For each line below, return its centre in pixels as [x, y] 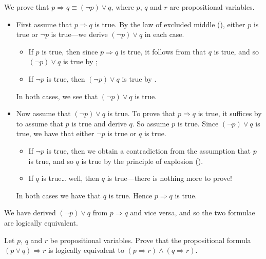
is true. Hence [130, 195]
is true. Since [198, 123]
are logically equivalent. [41, 222]
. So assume [151, 123]
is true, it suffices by [230, 113]
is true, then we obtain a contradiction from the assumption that [149, 150]
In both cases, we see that [57, 96]
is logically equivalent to [86, 250]
